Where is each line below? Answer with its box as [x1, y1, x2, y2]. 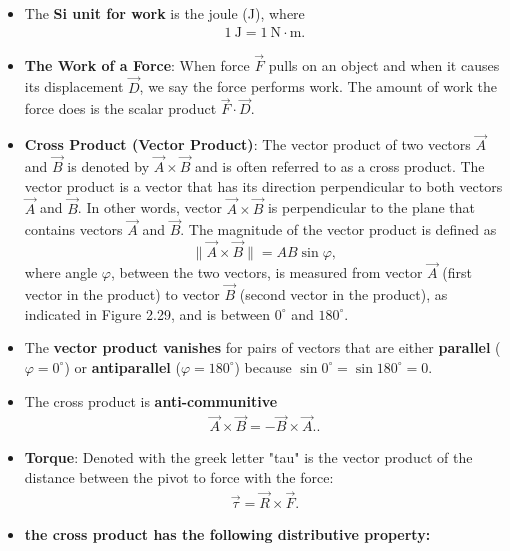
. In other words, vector [77, 197, 222, 218]
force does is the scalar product [24, 98, 217, 119]
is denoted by [67, 156, 150, 177]
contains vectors [24, 219, 123, 240]
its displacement [24, 76, 124, 97]
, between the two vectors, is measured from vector [110, 262, 423, 283]
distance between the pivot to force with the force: [24, 466, 334, 487]
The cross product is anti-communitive [24, 390, 278, 411]
